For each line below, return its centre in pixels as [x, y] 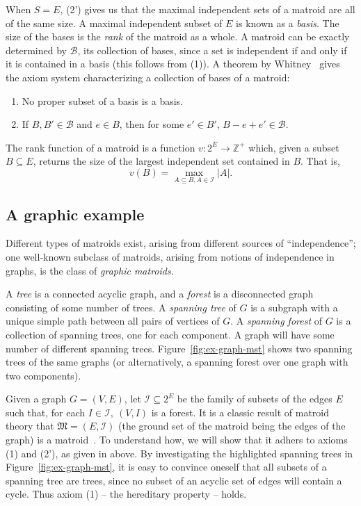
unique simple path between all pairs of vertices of [113, 321]
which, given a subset [294, 147]
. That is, [320, 161]
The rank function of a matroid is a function [101, 147]
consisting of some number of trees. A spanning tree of [121, 307]
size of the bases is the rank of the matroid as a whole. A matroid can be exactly [178, 36]
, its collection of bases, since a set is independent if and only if [212, 50]
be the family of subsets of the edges [255, 399]
